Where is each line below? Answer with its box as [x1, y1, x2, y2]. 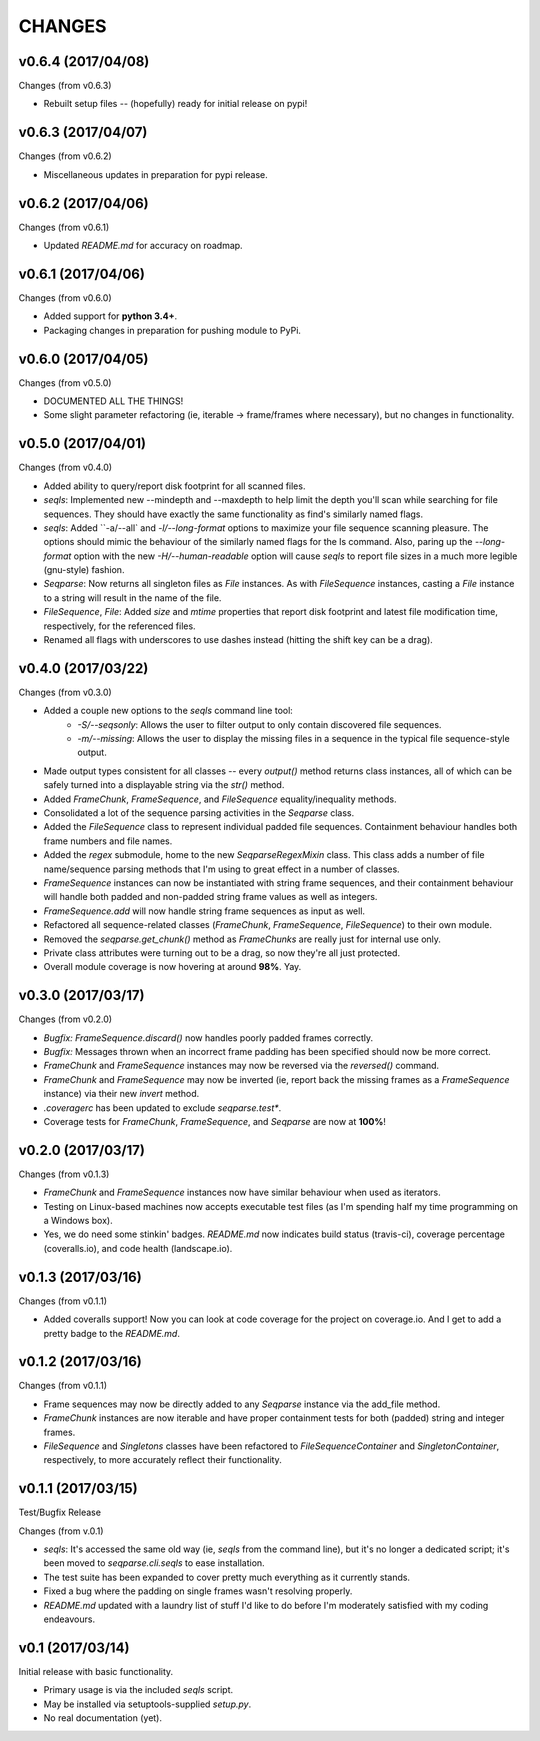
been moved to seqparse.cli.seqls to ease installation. [43, 1557, 265, 1569]
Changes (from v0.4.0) [18, 461, 113, 474]
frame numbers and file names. [43, 835, 173, 847]
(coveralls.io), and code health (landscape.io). [43, 1242, 233, 1254]
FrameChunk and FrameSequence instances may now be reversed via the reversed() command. [43, 1060, 440, 1072]
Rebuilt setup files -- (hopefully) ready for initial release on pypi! [43, 98, 308, 110]
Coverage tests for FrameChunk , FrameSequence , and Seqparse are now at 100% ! [43, 1115, 387, 1127]
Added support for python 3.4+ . [43, 310, 178, 322]
